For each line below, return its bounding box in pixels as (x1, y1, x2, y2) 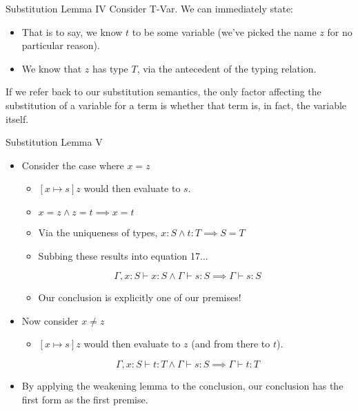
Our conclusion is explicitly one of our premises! (38, 290, 241, 305)
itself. (6, 111, 29, 126)
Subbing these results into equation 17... (38, 248, 208, 262)
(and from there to (191, 336, 270, 351)
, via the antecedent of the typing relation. (137, 61, 317, 75)
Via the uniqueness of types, (38, 224, 158, 239)
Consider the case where (21, 157, 124, 172)
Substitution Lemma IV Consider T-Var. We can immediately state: (6, 1, 293, 15)
